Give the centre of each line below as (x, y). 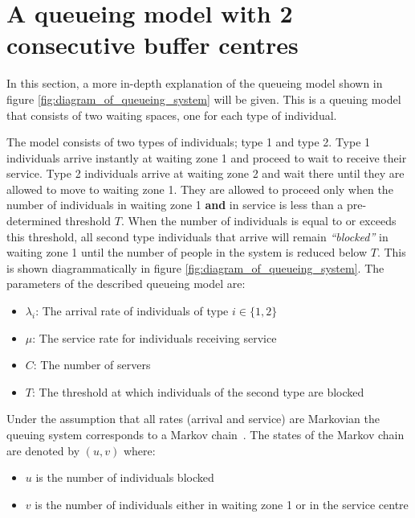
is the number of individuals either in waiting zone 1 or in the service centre (222, 504)
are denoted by (43, 450)
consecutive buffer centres (153, 45)
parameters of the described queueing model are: (126, 284)
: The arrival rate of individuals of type (132, 311)
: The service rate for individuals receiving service (155, 337)
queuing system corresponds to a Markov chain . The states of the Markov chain (205, 434)
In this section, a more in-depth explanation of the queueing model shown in (195, 83)
